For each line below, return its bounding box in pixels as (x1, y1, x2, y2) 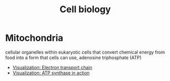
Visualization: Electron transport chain (12, 64, 92, 70)
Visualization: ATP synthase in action (12, 70, 90, 76)
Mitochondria (5, 32, 63, 44)
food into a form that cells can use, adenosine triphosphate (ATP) (5, 55, 142, 61)
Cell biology (59, 4, 111, 15)
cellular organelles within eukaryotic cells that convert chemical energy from (5, 49, 165, 55)
